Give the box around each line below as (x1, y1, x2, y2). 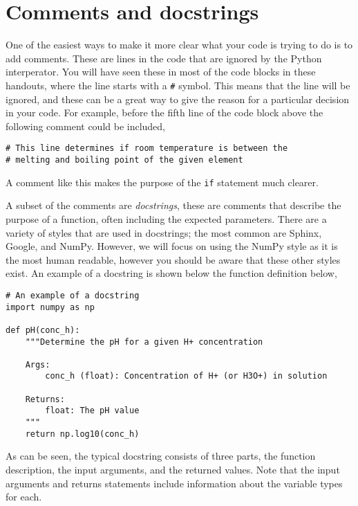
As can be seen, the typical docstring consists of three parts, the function (6, 449, 316, 463)
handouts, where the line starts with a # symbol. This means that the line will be (6, 78, 350, 92)
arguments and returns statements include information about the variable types (6, 476, 343, 490)
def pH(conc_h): (6, 325, 80, 335)
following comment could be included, (6, 118, 166, 133)
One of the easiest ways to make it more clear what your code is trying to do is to (6, 37, 353, 52)
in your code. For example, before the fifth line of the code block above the (6, 105, 323, 120)
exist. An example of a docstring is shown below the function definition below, (6, 266, 337, 280)
